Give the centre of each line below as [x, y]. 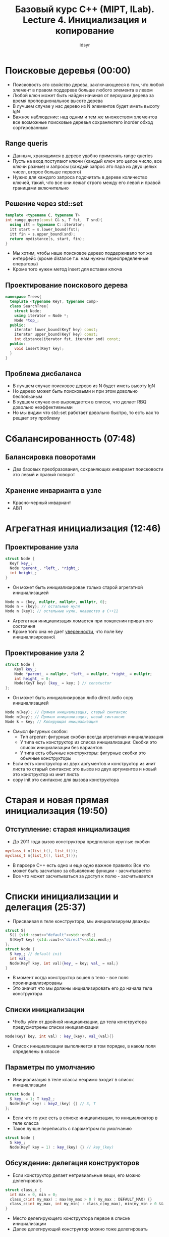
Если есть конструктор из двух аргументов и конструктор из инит [84, 763]
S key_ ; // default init [36, 954]
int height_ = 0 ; [33, 678]
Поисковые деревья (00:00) [68, 71]
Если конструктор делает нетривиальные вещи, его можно [76, 1175]
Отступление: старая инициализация [68, 829]
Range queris [26, 143]
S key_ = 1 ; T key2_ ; [33, 1099]
